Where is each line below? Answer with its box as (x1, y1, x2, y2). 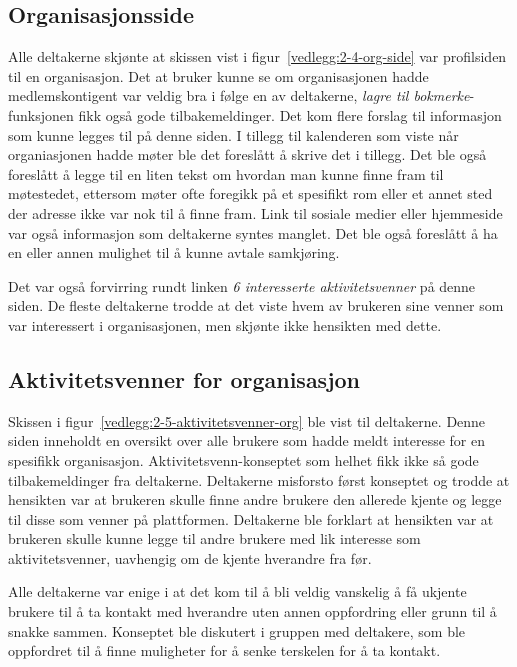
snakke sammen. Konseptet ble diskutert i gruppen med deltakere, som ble (8, 620, 466, 641)
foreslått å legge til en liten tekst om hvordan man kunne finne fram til (8, 163, 444, 184)
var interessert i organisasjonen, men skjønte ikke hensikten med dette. (8, 314, 442, 335)
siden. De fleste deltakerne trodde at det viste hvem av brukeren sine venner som (8, 295, 504, 316)
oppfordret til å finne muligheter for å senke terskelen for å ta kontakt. (8, 640, 441, 661)
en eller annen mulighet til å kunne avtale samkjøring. (8, 242, 340, 263)
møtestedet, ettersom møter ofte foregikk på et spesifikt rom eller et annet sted (8, 183, 493, 204)
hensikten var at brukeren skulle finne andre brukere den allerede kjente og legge (8, 489, 502, 510)
